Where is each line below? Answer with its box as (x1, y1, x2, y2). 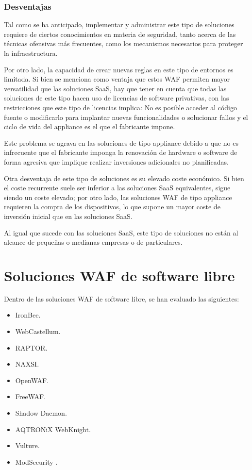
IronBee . (15, 310, 41, 320)
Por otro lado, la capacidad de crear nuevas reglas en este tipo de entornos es (4, 64, 234, 74)
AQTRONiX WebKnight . (15, 424, 91, 434)
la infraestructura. (4, 48, 58, 58)
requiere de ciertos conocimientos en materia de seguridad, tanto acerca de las (4, 29, 236, 39)
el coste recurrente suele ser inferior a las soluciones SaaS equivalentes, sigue (4, 183, 231, 193)
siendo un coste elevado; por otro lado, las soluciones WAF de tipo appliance (4, 192, 232, 202)
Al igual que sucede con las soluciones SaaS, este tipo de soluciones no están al (4, 227, 238, 237)
